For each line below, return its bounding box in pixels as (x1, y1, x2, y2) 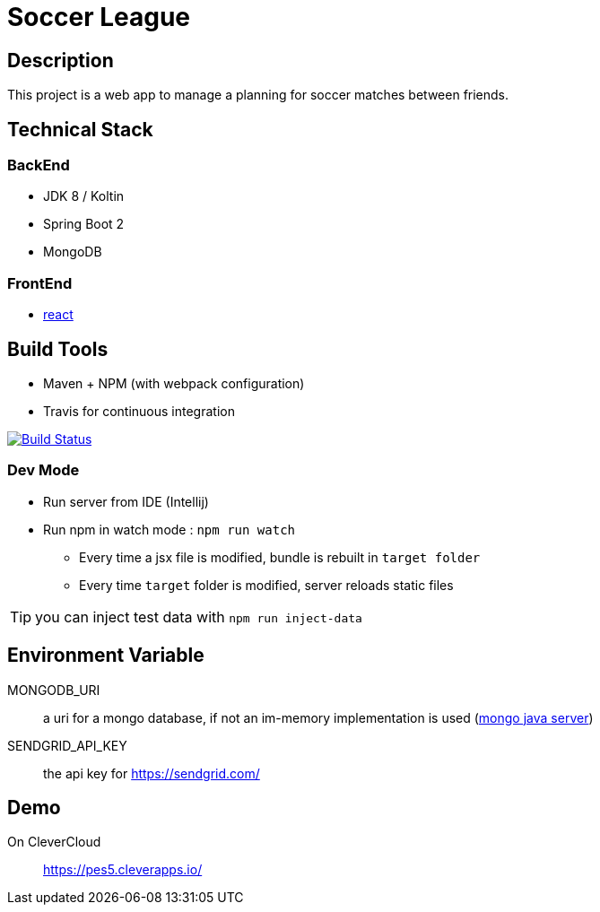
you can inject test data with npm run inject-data (35, 607, 362, 626)
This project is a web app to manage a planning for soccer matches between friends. (7, 87, 509, 103)
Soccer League (7, 2, 191, 32)
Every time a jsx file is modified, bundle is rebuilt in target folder (79, 549, 481, 565)
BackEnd (7, 156, 70, 175)
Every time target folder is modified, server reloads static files (79, 577, 454, 593)
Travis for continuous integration (43, 403, 235, 419)
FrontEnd (7, 274, 73, 292)
